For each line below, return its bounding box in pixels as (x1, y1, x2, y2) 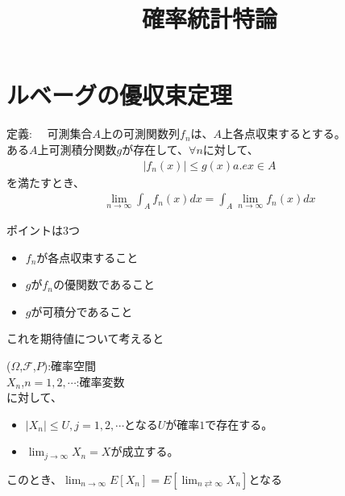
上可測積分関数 (37, 140, 117, 157)
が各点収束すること (36, 248, 139, 265)
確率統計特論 (141, 2, 277, 35)
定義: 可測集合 (6, 125, 93, 142)
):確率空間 (43, 356, 97, 373)
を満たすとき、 (6, 173, 85, 190)
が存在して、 (122, 140, 189, 157)
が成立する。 (110, 443, 179, 460)
